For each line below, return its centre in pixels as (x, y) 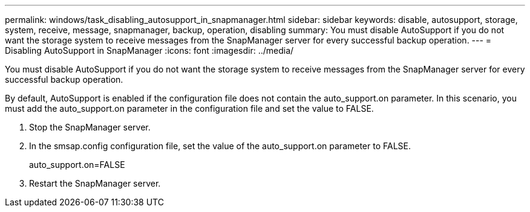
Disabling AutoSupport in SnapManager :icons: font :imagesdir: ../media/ (149, 50)
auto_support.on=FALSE (77, 165)
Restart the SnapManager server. (95, 183)
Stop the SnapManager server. (90, 127)
